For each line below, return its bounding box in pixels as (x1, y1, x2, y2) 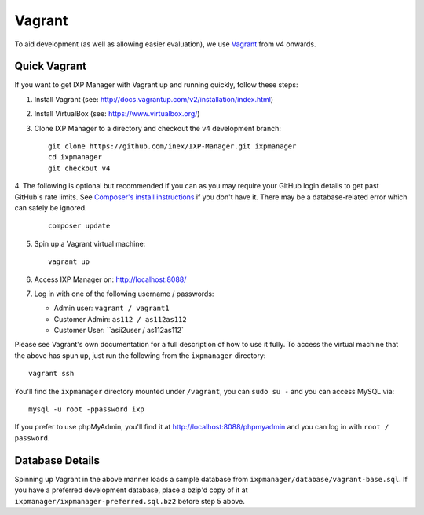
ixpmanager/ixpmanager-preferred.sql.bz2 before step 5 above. (14, 496, 245, 506)
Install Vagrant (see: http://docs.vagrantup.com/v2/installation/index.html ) (34, 94, 274, 104)
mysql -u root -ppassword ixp (28, 405, 145, 414)
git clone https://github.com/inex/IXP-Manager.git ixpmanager (48, 142, 297, 151)
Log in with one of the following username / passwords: (34, 289, 214, 298)
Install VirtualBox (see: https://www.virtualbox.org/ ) (34, 109, 200, 119)
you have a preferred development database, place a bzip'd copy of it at (14, 485, 248, 495)
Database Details (14, 454, 101, 467)
